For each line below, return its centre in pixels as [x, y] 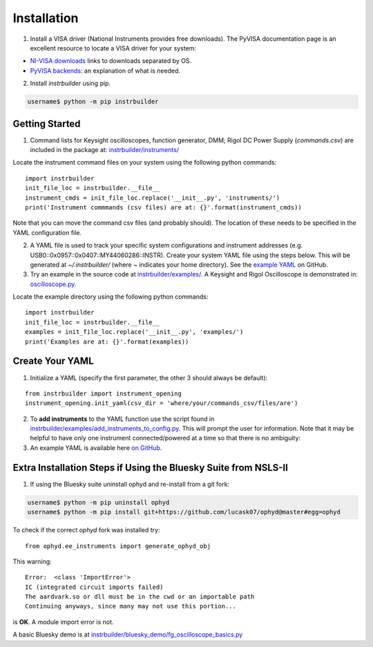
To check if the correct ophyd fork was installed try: [86, 530]
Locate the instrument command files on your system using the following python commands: [145, 162]
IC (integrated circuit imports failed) [94, 587]
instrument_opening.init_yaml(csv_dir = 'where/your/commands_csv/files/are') [162, 403]
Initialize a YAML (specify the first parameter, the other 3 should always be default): [149, 377]
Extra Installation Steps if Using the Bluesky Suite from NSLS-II [150, 468]
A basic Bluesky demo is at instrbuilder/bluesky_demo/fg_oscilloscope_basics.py [128, 635]
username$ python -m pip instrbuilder [93, 102]
